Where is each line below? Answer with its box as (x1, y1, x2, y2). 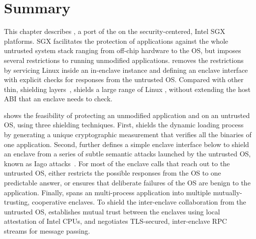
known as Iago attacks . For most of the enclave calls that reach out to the (4, 158, 230, 168)
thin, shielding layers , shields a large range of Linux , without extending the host (4, 84, 251, 94)
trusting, (4, 197, 30, 207)
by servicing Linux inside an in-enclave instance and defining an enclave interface (4, 64, 248, 75)
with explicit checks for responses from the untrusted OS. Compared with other (4, 74, 244, 85)
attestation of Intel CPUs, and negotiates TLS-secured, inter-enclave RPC (4, 216, 227, 226)
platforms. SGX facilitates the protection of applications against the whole (4, 35, 228, 46)
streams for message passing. (4, 226, 90, 236)
